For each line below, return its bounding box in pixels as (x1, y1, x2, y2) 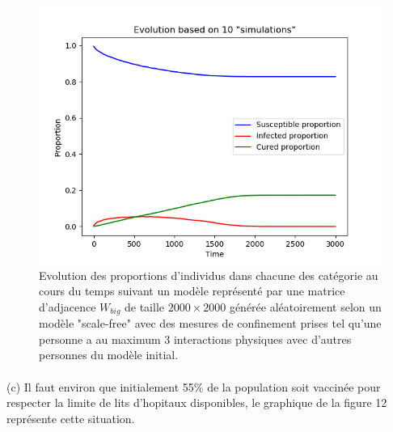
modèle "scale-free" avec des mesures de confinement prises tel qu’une (39, 315, 382, 332)
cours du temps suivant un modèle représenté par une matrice (39, 282, 345, 299)
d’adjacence (39, 298, 96, 315)
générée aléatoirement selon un (229, 298, 382, 315)
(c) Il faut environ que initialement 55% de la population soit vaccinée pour (6, 378, 381, 395)
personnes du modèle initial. (39, 346, 179, 363)
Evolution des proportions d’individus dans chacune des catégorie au (39, 266, 378, 283)
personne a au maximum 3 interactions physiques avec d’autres (39, 330, 352, 347)
